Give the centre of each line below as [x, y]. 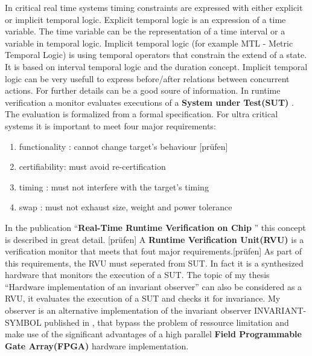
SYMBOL [23, 322]
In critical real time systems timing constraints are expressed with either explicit [154, 7]
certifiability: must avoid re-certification [92, 167]
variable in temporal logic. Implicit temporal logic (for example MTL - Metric [149, 43]
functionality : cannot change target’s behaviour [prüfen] [123, 146]
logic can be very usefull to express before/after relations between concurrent [147, 78]
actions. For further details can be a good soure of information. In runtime [143, 90]
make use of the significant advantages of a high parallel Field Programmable [153, 334]
